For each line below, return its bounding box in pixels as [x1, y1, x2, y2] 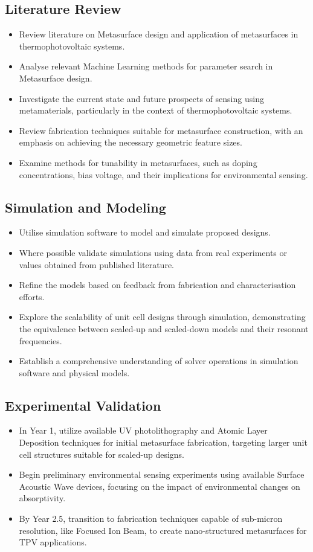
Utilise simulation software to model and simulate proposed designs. [19, 226, 271, 239]
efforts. [19, 290, 45, 303]
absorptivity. [19, 492, 66, 504]
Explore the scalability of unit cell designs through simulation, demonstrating [19, 310, 306, 323]
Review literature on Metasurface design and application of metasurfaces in [19, 28, 298, 40]
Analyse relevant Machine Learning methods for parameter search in [19, 60, 273, 72]
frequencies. [19, 334, 62, 347]
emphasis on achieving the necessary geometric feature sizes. [19, 136, 242, 149]
